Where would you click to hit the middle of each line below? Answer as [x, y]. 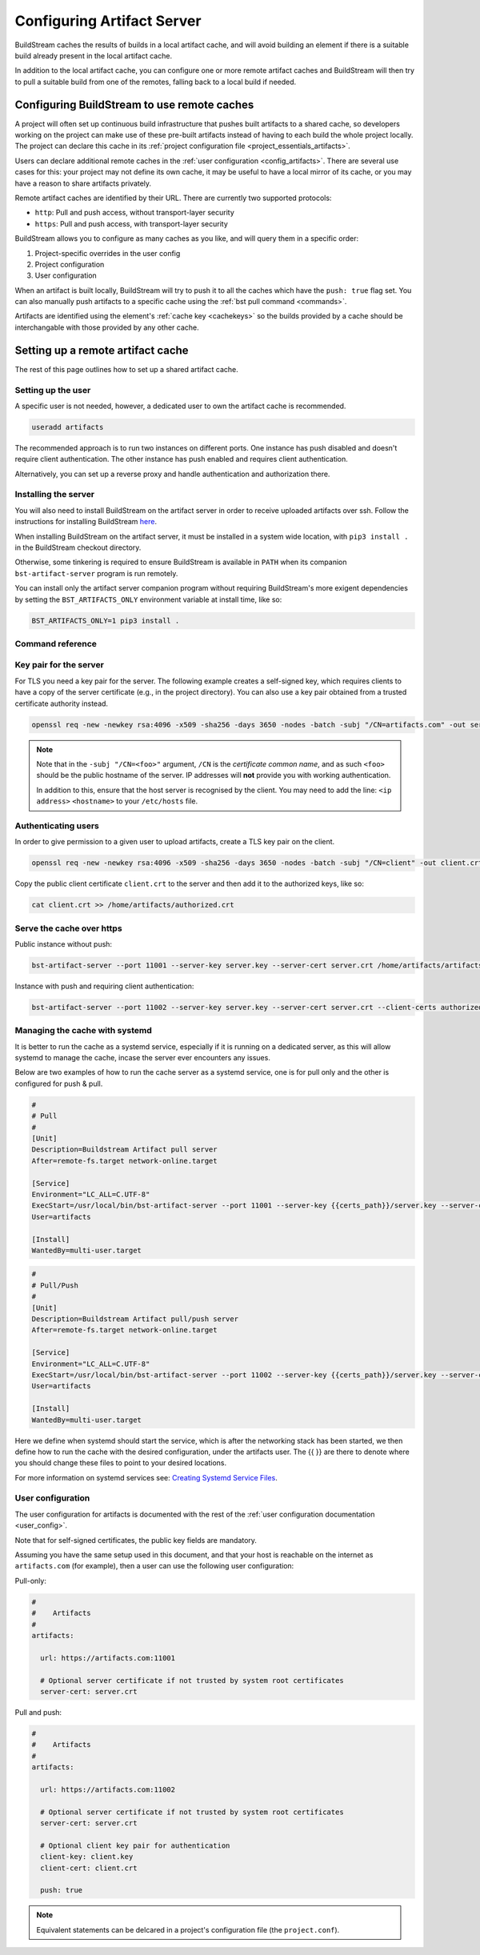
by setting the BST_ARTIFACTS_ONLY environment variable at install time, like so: [148, 599]
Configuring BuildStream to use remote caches [134, 104]
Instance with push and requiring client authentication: [104, 986]
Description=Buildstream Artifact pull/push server [135, 1319]
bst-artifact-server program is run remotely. [96, 573]
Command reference [56, 643]
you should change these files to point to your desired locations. [121, 1463]
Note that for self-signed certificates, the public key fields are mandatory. [136, 1540]
